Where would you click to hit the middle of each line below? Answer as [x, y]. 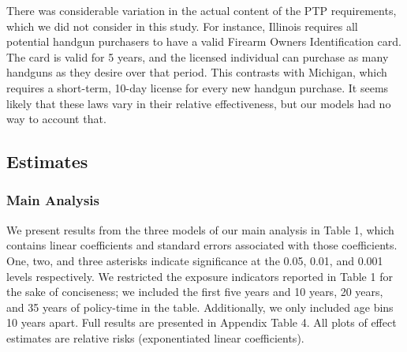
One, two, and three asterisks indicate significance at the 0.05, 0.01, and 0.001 [195, 260]
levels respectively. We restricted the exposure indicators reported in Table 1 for [200, 276]
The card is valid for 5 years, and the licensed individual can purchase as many [198, 56]
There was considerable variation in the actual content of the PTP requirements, [202, 10]
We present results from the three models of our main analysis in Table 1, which [200, 229]
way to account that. [56, 119]
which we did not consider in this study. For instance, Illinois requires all [182, 26]
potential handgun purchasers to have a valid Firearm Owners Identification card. [204, 41]
